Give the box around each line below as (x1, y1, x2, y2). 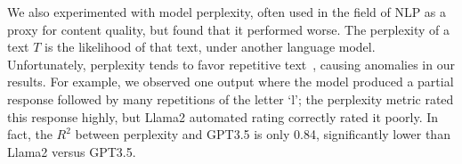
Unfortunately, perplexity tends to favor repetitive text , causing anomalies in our (7, 54, 455, 73)
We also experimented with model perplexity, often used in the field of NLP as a (7, 3, 447, 20)
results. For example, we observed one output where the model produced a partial (7, 72, 454, 91)
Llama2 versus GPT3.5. (7, 142, 136, 160)
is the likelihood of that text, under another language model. (45, 37, 376, 56)
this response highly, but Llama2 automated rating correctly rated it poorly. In (7, 107, 439, 126)
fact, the (7, 125, 53, 143)
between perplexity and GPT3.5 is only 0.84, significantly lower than (75, 125, 450, 143)
